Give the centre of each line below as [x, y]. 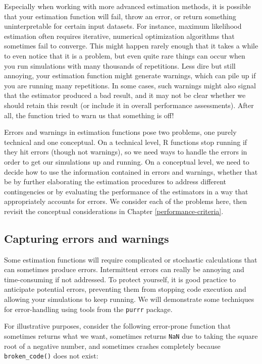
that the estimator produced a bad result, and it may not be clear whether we [125, 95]
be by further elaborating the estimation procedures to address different [115, 181]
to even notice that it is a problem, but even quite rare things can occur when [125, 55]
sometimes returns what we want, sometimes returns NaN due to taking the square [131, 335]
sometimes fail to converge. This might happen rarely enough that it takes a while [131, 46]
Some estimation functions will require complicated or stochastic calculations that [131, 259]
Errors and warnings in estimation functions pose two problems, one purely [120, 132]
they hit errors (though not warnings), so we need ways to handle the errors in [126, 152]
